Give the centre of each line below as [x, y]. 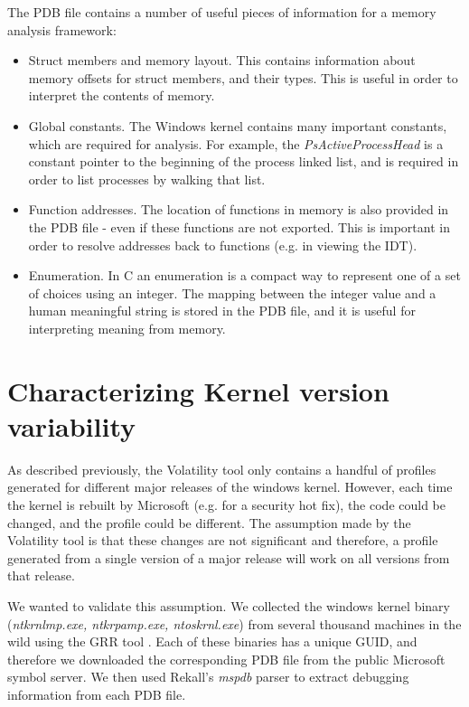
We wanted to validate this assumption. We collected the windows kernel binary [229, 605]
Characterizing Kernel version [198, 390]
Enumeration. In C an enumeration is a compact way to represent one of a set [244, 275]
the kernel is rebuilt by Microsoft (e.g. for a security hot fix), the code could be [226, 504]
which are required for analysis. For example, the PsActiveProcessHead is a [236, 143]
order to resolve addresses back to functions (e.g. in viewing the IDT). [223, 245]
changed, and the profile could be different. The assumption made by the [209, 522]
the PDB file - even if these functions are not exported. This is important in [239, 226]
